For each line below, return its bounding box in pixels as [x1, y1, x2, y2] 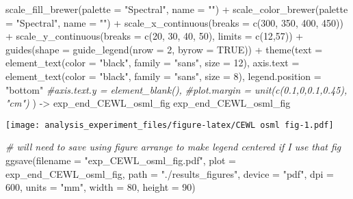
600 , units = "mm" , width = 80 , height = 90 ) [5, 180, 196, 194]
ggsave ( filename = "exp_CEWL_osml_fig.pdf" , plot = [5, 153, 236, 167]
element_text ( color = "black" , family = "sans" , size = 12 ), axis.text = [5, 55, 300, 70]
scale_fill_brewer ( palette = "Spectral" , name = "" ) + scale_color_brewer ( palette [5, 2, 348, 16]
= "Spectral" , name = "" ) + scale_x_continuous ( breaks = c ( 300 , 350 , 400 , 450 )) [5, 15, 343, 29]
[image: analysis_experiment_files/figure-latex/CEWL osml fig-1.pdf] [5, 120, 334, 130]
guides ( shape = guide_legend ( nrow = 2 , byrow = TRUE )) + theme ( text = [5, 42, 323, 56]
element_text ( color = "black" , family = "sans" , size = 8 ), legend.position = [5, 68, 322, 83]
